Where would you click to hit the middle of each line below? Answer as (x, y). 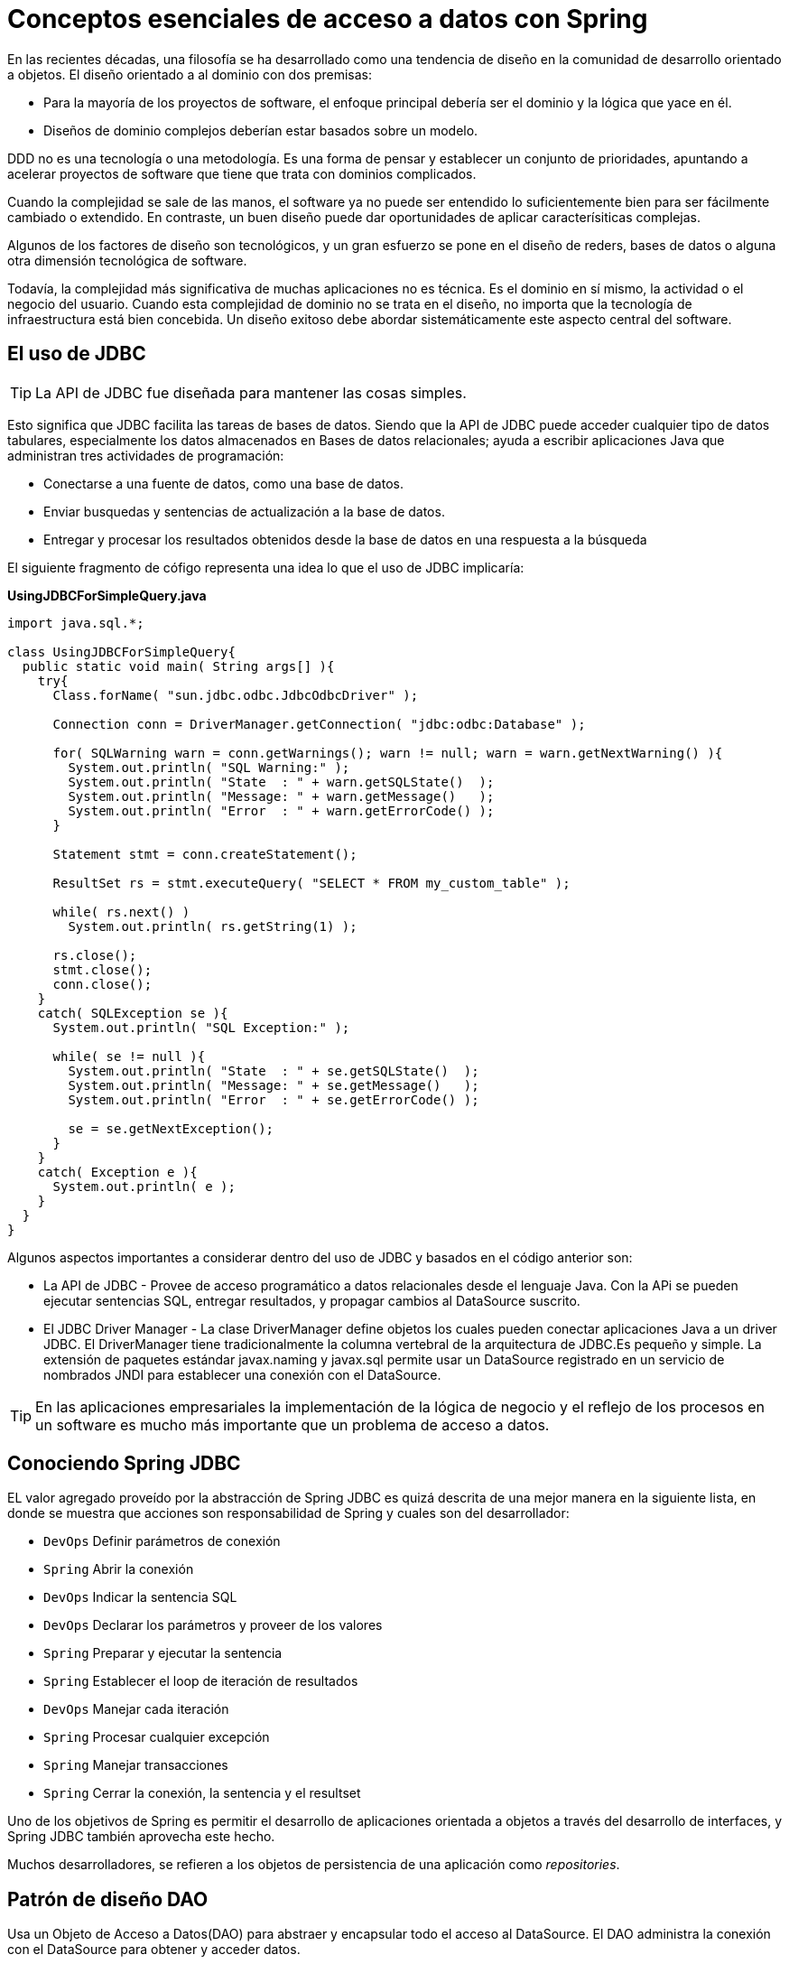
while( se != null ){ (129, 1056)
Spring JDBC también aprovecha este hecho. (141, 1837)
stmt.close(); (102, 969)
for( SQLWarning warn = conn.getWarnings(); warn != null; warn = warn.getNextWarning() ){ (388, 753)
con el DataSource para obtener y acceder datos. (154, 1950)
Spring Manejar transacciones (136, 1765)
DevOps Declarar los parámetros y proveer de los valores (213, 1625)
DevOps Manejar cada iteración (136, 1709)
